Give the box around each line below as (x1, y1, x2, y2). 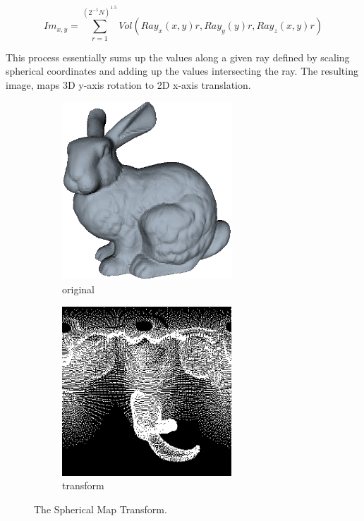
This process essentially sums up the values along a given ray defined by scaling (6, 49, 350, 64)
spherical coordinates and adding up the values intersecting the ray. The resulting (6, 63, 358, 78)
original (62, 282, 95, 297)
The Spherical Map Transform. (34, 501, 167, 516)
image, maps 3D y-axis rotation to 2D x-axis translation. (6, 77, 251, 92)
